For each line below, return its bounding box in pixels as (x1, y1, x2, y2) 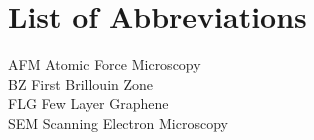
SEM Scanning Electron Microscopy (8, 112, 228, 133)
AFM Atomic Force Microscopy (8, 54, 201, 75)
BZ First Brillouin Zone (8, 73, 154, 94)
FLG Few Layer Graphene (8, 93, 169, 114)
